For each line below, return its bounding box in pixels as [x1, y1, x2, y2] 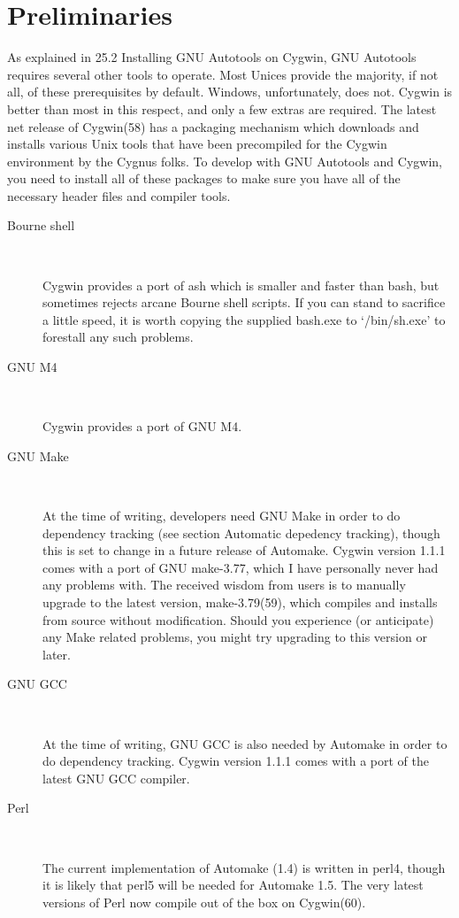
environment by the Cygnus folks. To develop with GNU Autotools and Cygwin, [7, 151, 442, 170]
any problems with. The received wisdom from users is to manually [42, 575, 406, 594]
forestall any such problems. [42, 328, 194, 346]
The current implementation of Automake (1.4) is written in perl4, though [42, 858, 446, 876]
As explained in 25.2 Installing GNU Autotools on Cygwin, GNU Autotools [7, 48, 417, 66]
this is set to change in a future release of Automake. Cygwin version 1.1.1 [42, 541, 446, 559]
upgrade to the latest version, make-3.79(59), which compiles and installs [42, 592, 438, 611]
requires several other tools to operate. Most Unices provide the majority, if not [7, 65, 439, 83]
